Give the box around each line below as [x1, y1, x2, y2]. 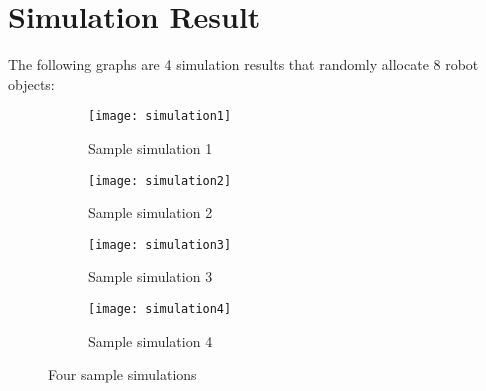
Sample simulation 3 [88, 266, 213, 287]
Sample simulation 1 [88, 137, 213, 158]
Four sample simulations [48, 364, 197, 385]
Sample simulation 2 [88, 202, 213, 223]
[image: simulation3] [88, 237, 232, 252]
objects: [8, 73, 55, 94]
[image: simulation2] [88, 173, 232, 188]
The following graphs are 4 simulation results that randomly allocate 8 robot [8, 54, 479, 75]
